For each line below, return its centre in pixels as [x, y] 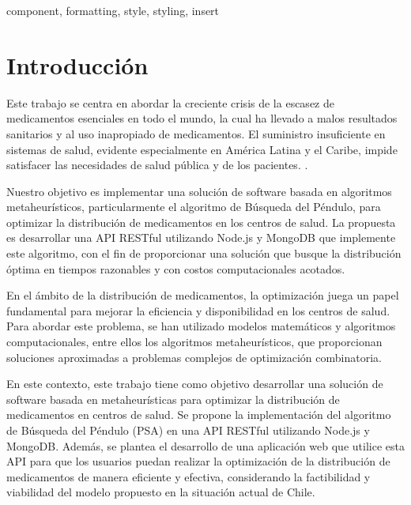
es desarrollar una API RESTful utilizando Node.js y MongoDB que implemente [201, 237]
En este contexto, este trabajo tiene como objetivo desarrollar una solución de [195, 384]
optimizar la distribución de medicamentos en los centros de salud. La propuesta [201, 222]
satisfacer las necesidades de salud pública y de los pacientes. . [157, 165]
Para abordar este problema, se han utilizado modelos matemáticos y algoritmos [201, 326]
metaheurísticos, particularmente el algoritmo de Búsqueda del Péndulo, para [194, 207]
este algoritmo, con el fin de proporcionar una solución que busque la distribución [204, 253]
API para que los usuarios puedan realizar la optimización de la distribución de [198, 461]
